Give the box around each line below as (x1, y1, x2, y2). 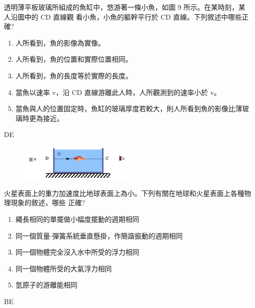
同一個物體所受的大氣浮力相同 (15, 263, 112, 273)
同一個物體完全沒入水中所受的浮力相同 (15, 247, 139, 257)
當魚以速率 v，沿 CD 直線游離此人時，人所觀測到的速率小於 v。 (15, 87, 221, 97)
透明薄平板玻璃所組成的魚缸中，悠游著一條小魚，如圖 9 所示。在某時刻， (4, 2, 239, 12)
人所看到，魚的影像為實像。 (15, 37, 105, 47)
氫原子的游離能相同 (15, 280, 77, 290)
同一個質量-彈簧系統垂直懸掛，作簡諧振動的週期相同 (15, 230, 183, 240)
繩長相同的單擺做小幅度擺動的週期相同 (15, 213, 139, 224)
